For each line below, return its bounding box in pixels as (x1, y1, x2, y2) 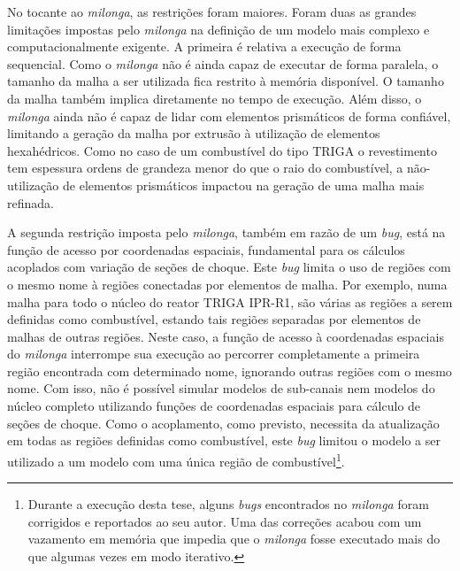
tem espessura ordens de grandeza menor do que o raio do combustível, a (7, 158, 403, 177)
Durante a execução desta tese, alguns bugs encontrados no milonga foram (27, 495, 429, 513)
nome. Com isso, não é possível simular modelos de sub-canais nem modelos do (7, 379, 435, 397)
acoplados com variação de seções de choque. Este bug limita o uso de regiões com (7, 258, 451, 276)
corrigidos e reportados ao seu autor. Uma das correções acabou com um (27, 512, 422, 530)
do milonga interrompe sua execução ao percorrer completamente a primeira (7, 344, 420, 363)
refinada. (7, 193, 54, 212)
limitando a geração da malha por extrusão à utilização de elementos (7, 124, 380, 143)
